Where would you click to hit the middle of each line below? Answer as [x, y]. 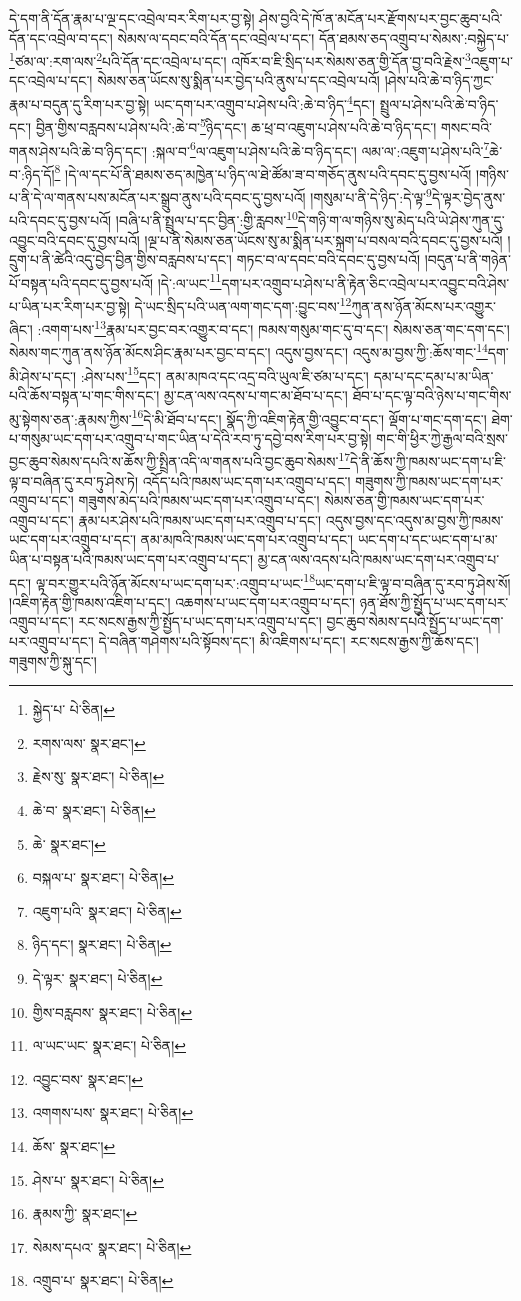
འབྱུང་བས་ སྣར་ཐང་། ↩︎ [88, 1078]
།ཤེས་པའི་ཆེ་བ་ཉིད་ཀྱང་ [439, 80]
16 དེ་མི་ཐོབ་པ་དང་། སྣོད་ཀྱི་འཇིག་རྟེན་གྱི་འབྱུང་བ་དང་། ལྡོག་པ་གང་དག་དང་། [309, 417]
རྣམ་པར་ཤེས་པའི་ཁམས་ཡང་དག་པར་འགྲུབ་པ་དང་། [200, 519]
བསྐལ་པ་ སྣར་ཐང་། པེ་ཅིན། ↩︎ [103, 877]
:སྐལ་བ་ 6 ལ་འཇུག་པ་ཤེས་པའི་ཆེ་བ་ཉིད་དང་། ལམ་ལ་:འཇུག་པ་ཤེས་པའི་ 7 [320, 149]
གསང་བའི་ [466, 126]
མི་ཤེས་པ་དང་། [43, 375]
